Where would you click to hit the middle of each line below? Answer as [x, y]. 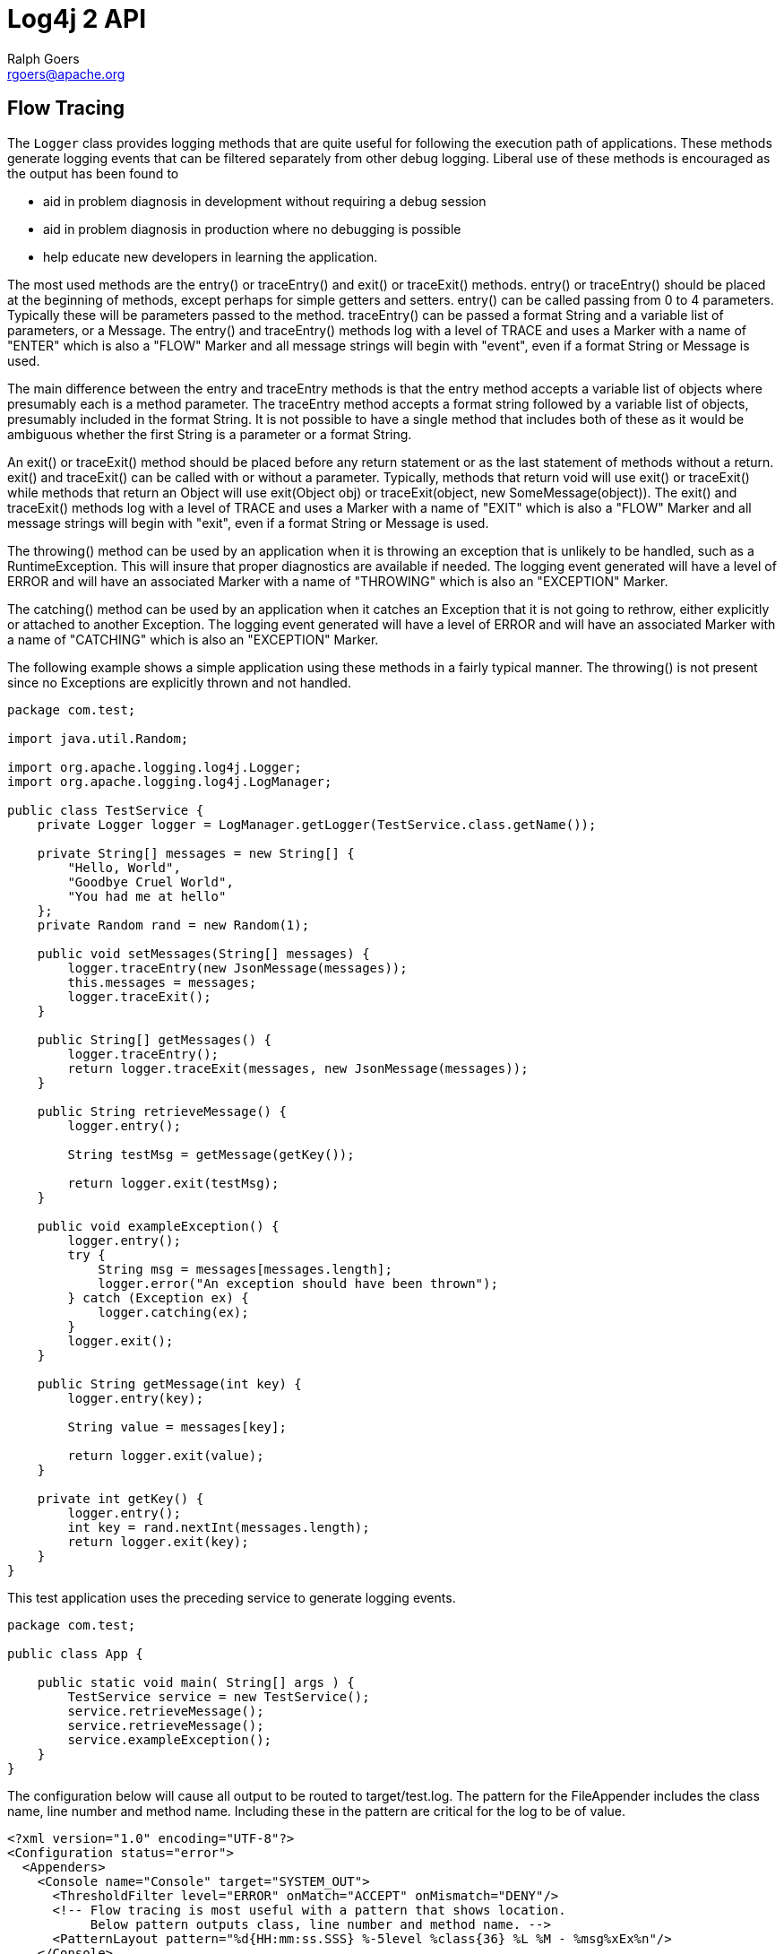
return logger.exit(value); [166, 1455]
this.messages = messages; [162, 982]
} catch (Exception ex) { [158, 1297]
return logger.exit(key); [158, 1541]
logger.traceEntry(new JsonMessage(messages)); [237, 968]
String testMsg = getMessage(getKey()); [211, 1154]
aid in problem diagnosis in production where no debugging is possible [252, 229]
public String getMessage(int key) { [169, 1383]
